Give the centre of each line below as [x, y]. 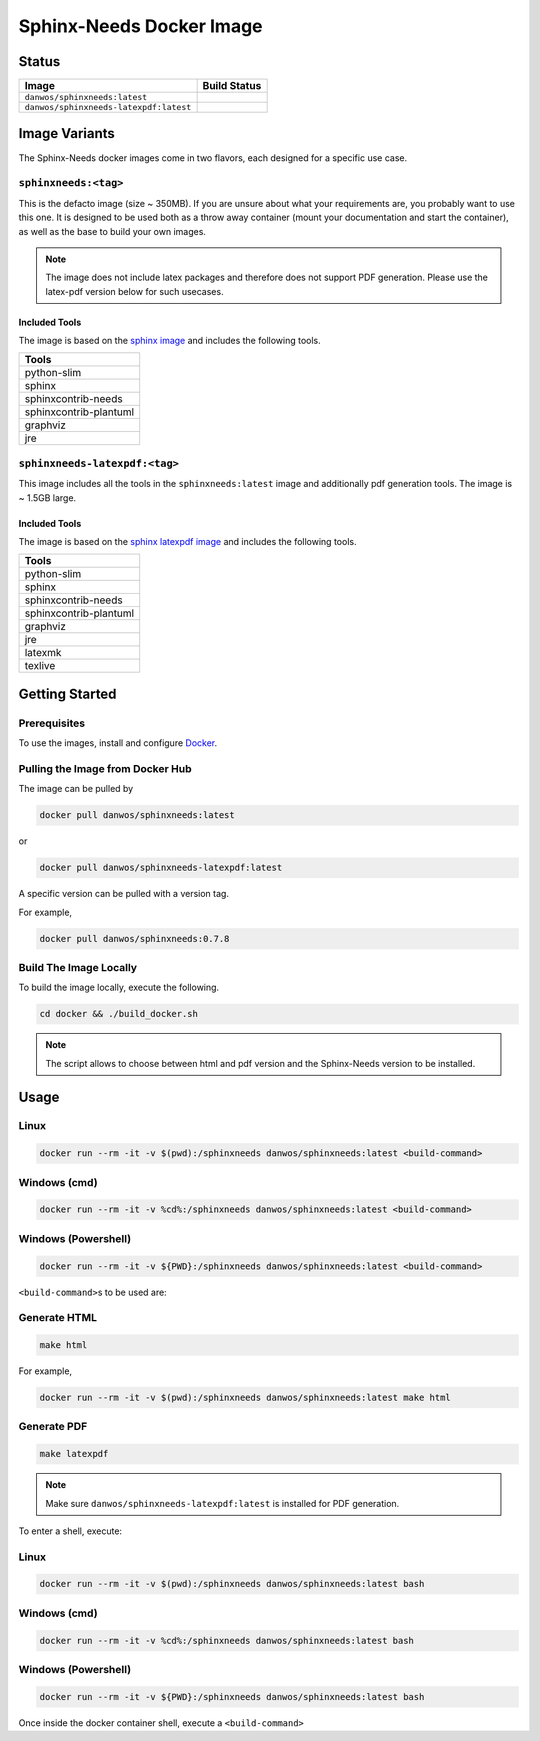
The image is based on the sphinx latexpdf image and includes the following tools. [187, 541]
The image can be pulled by [76, 789]
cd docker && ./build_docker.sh [119, 1014]
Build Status [232, 86]
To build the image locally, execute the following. [119, 987]
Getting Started [67, 693]
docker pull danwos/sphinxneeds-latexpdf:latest [161, 868]
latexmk [43, 653]
